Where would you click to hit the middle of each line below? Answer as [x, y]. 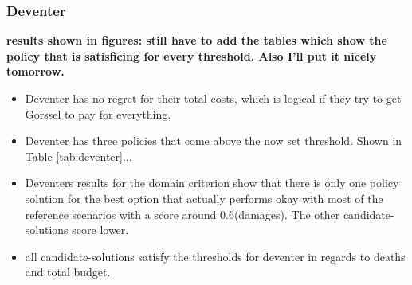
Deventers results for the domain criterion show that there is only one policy [212, 183]
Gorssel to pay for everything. [98, 113]
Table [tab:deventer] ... [78, 156]
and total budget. [68, 272]
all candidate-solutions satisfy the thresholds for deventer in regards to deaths [215, 256]
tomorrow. [35, 71]
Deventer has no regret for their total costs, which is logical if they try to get [213, 98]
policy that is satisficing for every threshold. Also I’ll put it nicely [192, 55]
